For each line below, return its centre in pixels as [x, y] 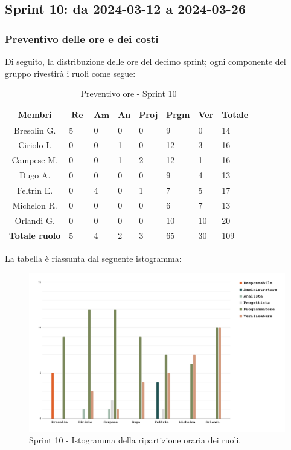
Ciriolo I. [35, 145]
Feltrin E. [35, 190]
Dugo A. [35, 175]
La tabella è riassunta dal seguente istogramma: [93, 258]
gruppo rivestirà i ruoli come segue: [70, 73]
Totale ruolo [35, 235]
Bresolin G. [35, 130]
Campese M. [35, 160]
